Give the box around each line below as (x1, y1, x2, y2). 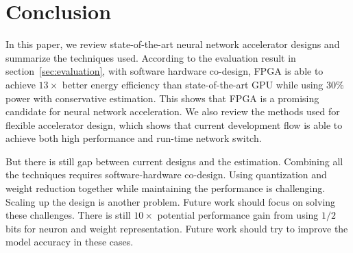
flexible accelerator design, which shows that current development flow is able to (5, 117, 343, 132)
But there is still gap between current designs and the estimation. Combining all (5, 154, 343, 168)
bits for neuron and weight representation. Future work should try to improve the (5, 221, 348, 235)
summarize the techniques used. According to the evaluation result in (5, 50, 296, 64)
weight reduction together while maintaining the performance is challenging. (5, 181, 326, 195)
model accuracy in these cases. (5, 234, 134, 249)
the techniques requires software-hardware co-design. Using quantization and (5, 167, 327, 182)
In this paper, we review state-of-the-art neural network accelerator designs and (5, 37, 340, 51)
